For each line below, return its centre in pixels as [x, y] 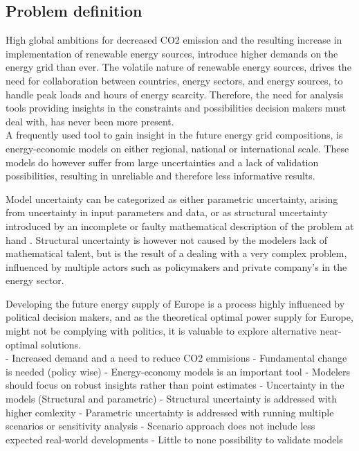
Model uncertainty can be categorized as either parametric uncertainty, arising [172, 198]
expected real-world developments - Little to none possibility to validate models [174, 439]
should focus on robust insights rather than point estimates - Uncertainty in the [175, 385]
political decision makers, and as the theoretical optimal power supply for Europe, [179, 317]
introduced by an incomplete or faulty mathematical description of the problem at [180, 225]
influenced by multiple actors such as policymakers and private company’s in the [176, 266]
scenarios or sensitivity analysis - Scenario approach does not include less [160, 426]
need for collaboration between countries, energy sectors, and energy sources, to [174, 80]
